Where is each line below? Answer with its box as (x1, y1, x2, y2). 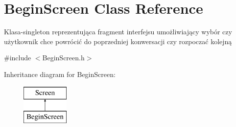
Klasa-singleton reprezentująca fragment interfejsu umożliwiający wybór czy (4, 26, 232, 37)
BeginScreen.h (42, 52, 85, 63)
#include (4, 52, 31, 63)
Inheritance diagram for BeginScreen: (4, 69, 116, 79)
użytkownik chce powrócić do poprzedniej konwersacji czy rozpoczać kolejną (4, 36, 232, 46)
